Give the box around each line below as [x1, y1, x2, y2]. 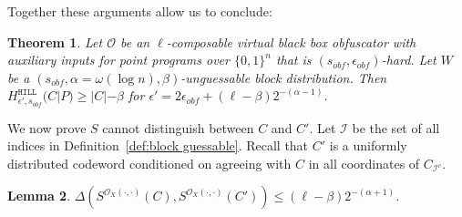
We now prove [7, 118, 87, 137]
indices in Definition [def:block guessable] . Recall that [7, 136, 309, 155]
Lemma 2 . [7, 186, 71, 205]
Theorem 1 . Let [7, 32, 103, 51]
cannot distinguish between [102, 118, 254, 137]
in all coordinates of [308, 153, 420, 172]
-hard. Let [381, 50, 436, 69]
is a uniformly [329, 136, 407, 155]
